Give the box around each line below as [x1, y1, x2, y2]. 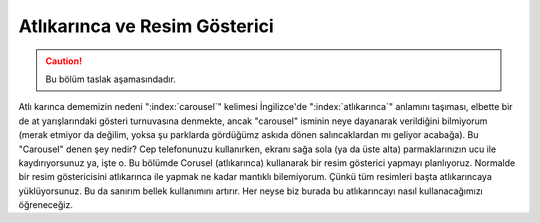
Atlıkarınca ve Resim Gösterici [18, 15, 274, 37]
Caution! [45, 55, 83, 67]
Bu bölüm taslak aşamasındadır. [45, 73, 177, 85]
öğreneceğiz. [18, 199, 74, 211]
